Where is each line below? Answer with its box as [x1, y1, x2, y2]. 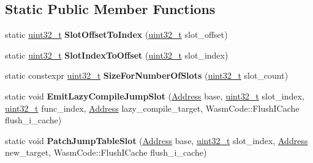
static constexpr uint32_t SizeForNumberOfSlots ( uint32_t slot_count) [5, 69, 288, 82]
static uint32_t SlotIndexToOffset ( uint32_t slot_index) [5, 48, 228, 61]
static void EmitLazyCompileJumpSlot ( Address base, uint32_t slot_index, [5, 89, 304, 102]
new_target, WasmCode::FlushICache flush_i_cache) [5, 146, 207, 159]
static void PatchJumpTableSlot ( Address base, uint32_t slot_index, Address [5, 134, 308, 147]
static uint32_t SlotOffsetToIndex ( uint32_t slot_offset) [5, 28, 228, 41]
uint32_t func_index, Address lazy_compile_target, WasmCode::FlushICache [5, 101, 300, 114]
